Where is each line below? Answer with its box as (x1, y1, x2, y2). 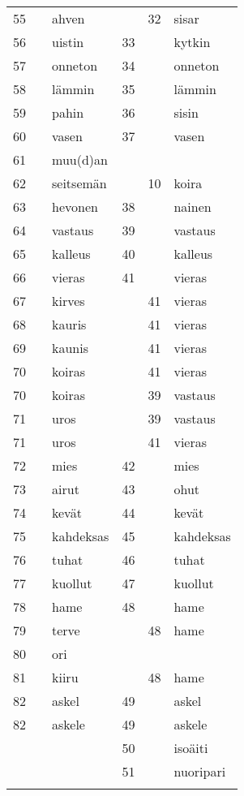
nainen (173, 197, 212, 216)
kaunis (52, 338, 89, 357)
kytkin (173, 32, 211, 51)
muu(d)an (52, 150, 108, 169)
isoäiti (173, 738, 208, 757)
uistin (52, 32, 84, 51)
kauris (52, 315, 87, 333)
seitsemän (52, 174, 107, 192)
